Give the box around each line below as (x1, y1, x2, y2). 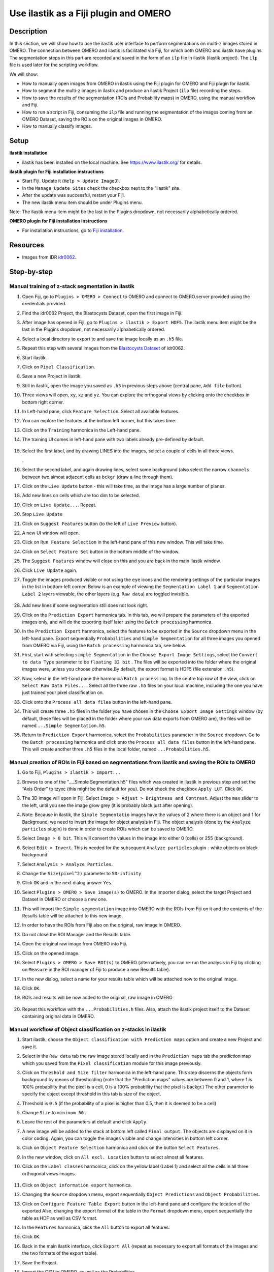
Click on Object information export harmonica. (22, 1182, 132, 1188)
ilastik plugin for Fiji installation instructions (9, 168, 104, 175)
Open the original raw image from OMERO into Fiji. (22, 941, 128, 947)
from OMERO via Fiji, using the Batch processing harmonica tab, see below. (22, 643, 186, 649)
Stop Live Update (22, 511, 63, 517)
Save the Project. (22, 1259, 58, 1265)
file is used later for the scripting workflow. (9, 62, 99, 68)
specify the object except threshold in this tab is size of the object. (22, 1091, 161, 1097)
